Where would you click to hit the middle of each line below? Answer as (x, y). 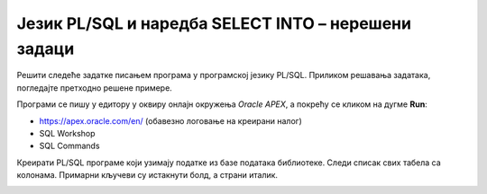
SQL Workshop (67, 133)
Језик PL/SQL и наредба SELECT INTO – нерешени (214, 23)
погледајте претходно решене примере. (95, 88)
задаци (46, 48)
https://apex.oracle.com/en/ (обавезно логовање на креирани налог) (170, 120)
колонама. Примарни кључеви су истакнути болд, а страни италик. (147, 175)
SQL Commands (69, 146)
